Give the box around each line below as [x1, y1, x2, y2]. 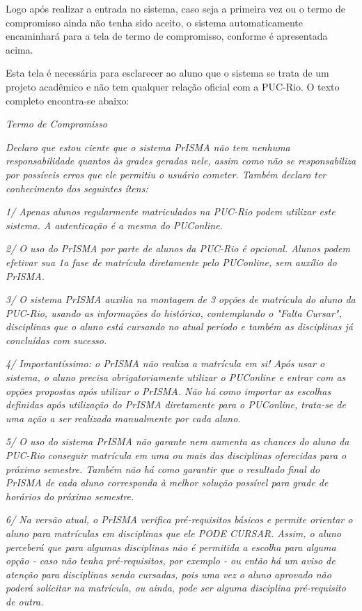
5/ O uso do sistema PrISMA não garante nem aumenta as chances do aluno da [6, 434, 349, 449]
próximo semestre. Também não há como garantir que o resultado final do [6, 461, 320, 476]
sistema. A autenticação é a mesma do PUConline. [6, 217, 223, 232]
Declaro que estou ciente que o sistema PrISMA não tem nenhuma [6, 139, 290, 154]
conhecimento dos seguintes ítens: [6, 180, 148, 195]
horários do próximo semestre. [6, 488, 134, 503]
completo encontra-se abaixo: [6, 93, 129, 107]
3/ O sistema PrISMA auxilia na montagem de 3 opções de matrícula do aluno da [6, 292, 356, 307]
